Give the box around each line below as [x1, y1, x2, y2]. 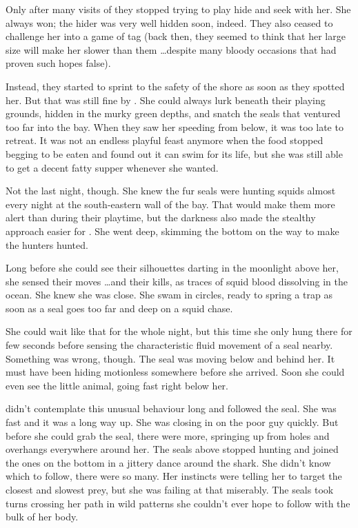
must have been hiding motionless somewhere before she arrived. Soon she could [6, 365, 345, 379]
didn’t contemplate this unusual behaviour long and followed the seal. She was [6, 401, 337, 416]
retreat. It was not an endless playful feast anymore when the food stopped [6, 133, 324, 148]
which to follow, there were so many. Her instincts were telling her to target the [6, 469, 342, 483]
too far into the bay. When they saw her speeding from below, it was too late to [6, 119, 344, 134]
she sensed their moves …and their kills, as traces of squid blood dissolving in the [6, 274, 348, 288]
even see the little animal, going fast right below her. [6, 378, 228, 392]
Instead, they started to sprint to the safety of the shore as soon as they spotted [6, 79, 345, 93]
